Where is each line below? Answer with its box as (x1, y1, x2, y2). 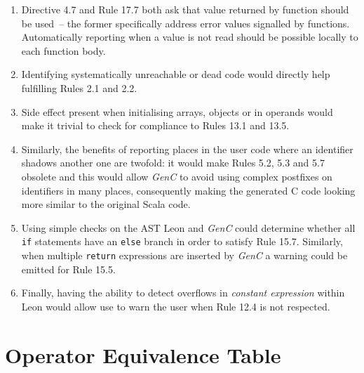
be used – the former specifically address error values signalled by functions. (21, 15, 350, 30)
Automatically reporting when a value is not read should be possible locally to (21, 30, 358, 44)
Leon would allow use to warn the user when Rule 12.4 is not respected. (21, 299, 330, 313)
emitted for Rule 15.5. (21, 261, 116, 276)
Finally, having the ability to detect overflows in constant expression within (21, 285, 345, 300)
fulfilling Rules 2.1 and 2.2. (21, 80, 137, 95)
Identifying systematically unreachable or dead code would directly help (21, 67, 330, 81)
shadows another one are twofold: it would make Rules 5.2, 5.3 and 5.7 (21, 155, 325, 170)
